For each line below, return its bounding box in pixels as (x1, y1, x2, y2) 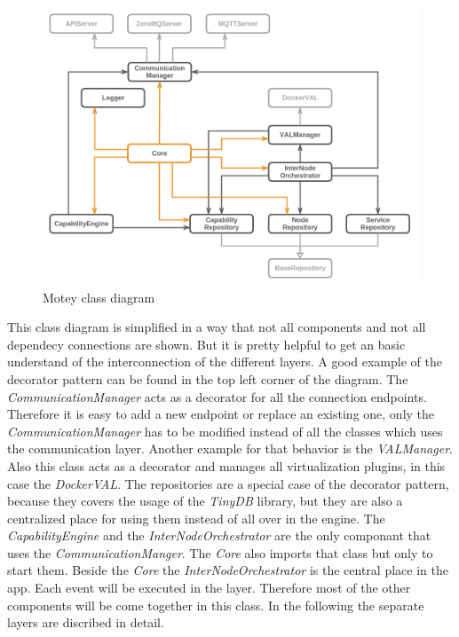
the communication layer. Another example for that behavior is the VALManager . (7, 439, 453, 458)
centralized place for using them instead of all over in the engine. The (7, 508, 385, 527)
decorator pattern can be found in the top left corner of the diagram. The (7, 369, 408, 388)
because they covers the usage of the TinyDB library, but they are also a (7, 492, 403, 510)
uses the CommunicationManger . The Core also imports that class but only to (7, 543, 433, 562)
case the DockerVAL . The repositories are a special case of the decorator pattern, (7, 474, 449, 492)
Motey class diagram (43, 287, 155, 306)
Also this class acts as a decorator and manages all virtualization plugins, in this (7, 456, 446, 475)
